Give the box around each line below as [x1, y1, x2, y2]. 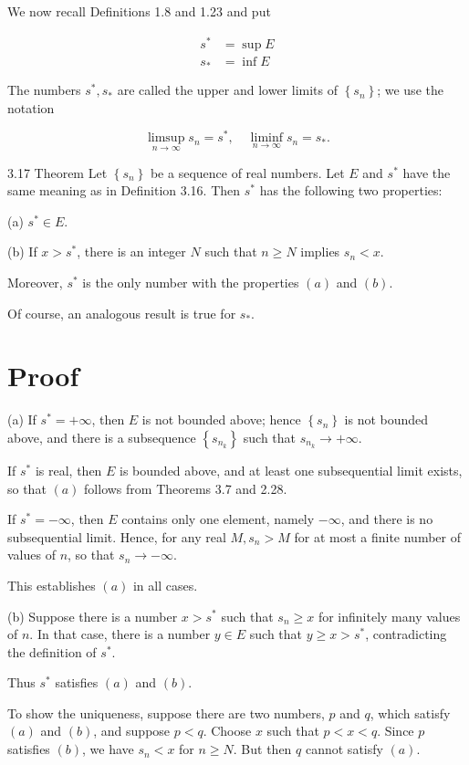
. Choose [203, 721, 252, 740]
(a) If [7, 410, 36, 429]
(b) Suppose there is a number [7, 606, 178, 625]
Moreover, [7, 273, 63, 292]
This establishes [7, 575, 96, 594]
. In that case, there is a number [29, 624, 211, 644]
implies [300, 242, 340, 261]
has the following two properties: [259, 181, 443, 200]
